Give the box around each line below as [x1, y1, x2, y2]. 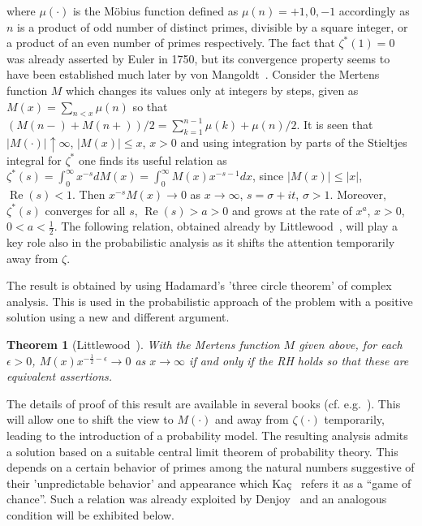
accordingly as [338, 2, 410, 19]
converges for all [45, 201, 126, 218]
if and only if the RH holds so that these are [189, 351, 409, 369]
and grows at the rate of [231, 201, 352, 218]
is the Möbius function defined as [72, 2, 239, 19]
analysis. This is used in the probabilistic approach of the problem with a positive [6, 292, 413, 309]
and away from [215, 411, 289, 428]
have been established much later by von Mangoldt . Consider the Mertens [6, 66, 380, 83]
